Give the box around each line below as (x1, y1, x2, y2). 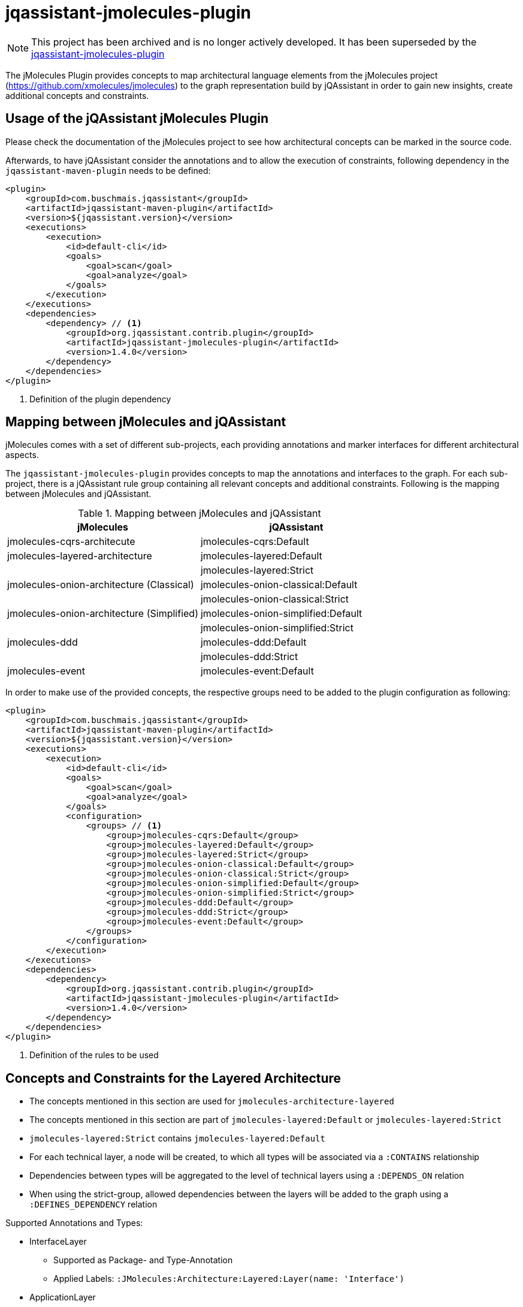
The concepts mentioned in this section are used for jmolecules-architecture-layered (29, 1096, 394, 1107)
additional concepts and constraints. (5, 90, 149, 101)
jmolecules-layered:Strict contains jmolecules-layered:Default (29, 1133, 325, 1144)
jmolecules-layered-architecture (7, 550, 152, 562)
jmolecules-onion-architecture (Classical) (7, 579, 194, 591)
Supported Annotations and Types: (5, 1218, 143, 1228)
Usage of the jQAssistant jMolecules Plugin (5, 111, 268, 127)
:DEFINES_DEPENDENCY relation (29, 1199, 158, 1210)
